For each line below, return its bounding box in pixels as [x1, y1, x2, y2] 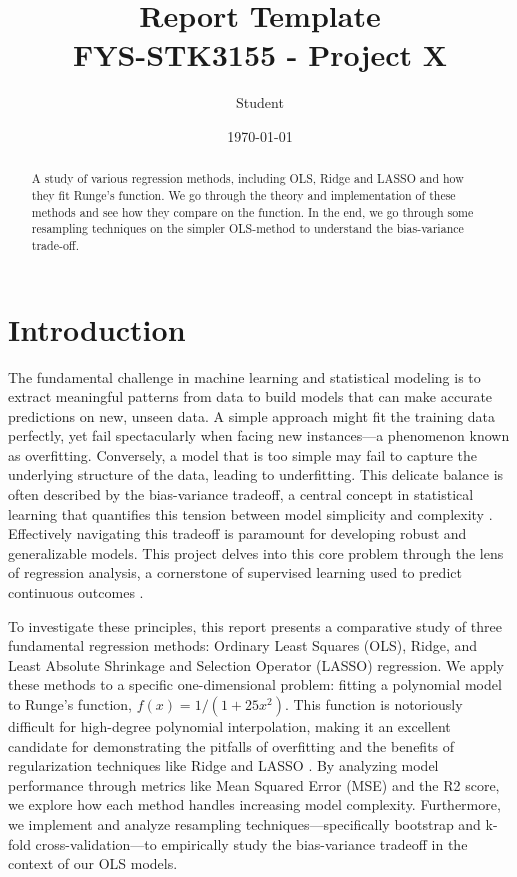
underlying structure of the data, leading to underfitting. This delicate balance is [8, 464, 504, 485]
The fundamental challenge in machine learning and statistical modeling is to [8, 366, 481, 387]
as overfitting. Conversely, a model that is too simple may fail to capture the [8, 444, 478, 465]
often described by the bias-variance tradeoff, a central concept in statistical [8, 484, 474, 505]
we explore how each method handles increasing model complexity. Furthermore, [8, 794, 501, 815]
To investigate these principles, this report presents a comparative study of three [8, 615, 502, 636]
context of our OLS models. [8, 853, 178, 874]
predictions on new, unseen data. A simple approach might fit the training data [8, 405, 495, 426]
